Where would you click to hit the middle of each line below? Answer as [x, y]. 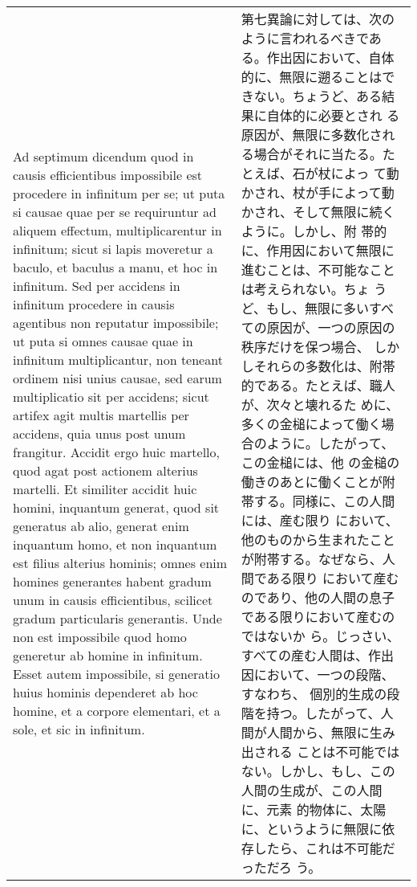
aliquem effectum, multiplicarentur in [117, 230]
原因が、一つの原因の [331, 327]
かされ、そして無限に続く [318, 212]
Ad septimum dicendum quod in [103, 156]
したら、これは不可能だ [324, 848]
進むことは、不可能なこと [318, 270]
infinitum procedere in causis [94, 304]
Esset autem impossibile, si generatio [117, 674]
